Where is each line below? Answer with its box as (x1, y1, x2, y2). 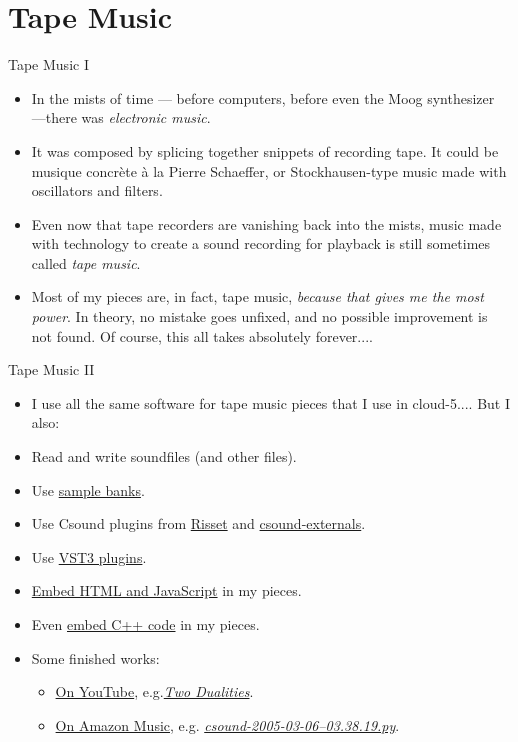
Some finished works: (31, 647, 160, 668)
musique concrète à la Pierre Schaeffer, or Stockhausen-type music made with (31, 160, 507, 181)
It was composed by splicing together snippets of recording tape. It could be (31, 140, 499, 161)
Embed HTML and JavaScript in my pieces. (31, 580, 302, 601)
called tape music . (31, 252, 141, 273)
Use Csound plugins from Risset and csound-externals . (31, 513, 366, 534)
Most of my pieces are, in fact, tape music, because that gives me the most (31, 286, 484, 307)
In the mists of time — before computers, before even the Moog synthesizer (31, 87, 495, 108)
